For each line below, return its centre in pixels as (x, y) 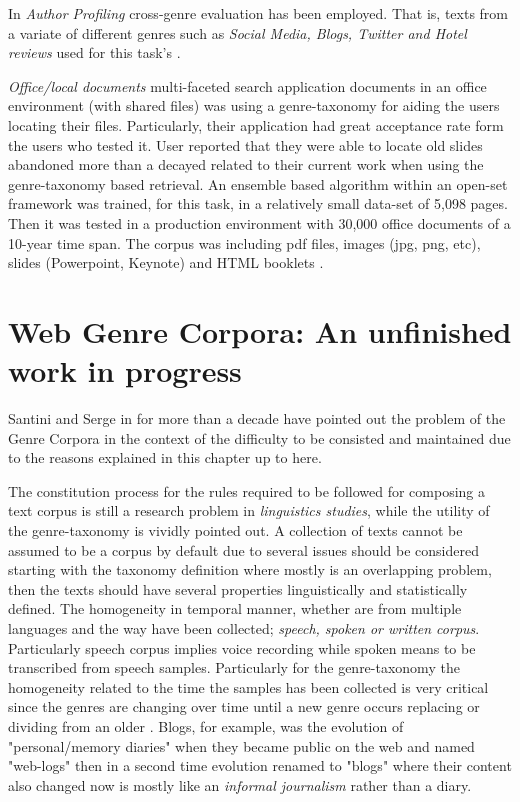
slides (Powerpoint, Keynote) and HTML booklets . (166, 262)
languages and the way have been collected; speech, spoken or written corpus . (244, 627)
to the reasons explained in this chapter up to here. (165, 457)
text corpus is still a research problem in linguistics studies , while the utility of (249, 510)
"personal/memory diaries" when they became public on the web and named (241, 745)
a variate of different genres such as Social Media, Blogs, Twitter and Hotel (237, 32)
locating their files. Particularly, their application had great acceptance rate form (256, 124)
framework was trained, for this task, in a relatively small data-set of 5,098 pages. (258, 203)
